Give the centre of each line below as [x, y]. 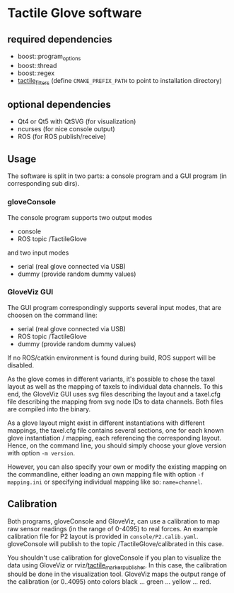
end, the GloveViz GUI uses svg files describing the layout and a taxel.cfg [114, 394]
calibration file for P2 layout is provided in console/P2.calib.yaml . [103, 536]
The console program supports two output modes [80, 217]
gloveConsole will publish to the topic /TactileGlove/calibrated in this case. [116, 543]
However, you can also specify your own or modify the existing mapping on [117, 467]
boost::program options [49, 57]
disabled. [21, 365]
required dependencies [60, 39]
